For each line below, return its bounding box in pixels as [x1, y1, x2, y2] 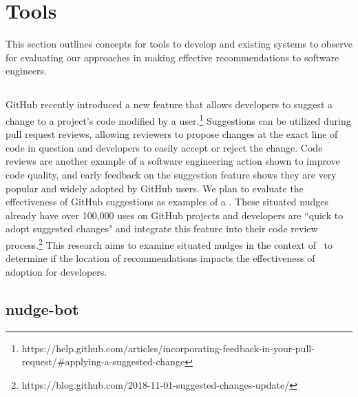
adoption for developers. [6, 264, 107, 278]
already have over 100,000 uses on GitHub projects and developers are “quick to [6, 207, 344, 222]
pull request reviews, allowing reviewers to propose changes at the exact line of [6, 127, 338, 141]
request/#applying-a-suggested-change [21, 354, 185, 369]
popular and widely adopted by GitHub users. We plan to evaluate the [6, 181, 304, 195]
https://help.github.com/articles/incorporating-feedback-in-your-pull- [21, 340, 315, 355]
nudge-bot [6, 298, 79, 319]
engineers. [6, 63, 48, 78]
